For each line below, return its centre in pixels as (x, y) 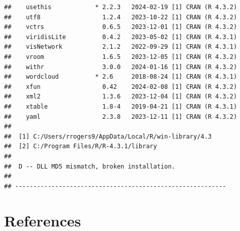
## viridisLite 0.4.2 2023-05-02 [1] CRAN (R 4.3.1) (121, 37)
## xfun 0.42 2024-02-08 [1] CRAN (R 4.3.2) (121, 87)
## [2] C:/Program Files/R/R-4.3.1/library (81, 146)
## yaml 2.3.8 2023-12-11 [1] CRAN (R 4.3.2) (121, 117)
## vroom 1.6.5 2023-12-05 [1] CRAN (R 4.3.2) (121, 57)
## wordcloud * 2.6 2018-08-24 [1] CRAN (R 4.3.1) (121, 77)
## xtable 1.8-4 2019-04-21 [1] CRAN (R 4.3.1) (121, 106)
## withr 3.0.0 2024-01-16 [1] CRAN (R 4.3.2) (121, 67)
